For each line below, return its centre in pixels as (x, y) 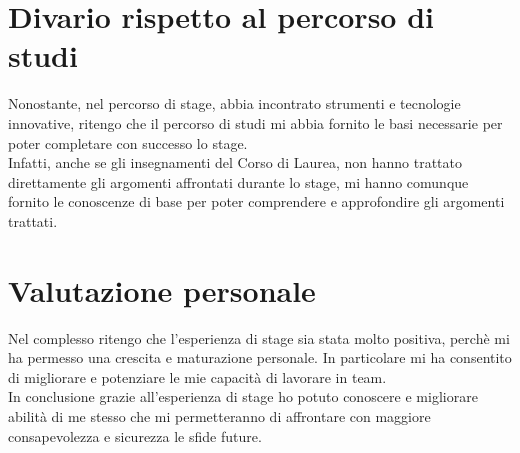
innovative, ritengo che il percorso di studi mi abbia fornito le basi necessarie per (255, 122)
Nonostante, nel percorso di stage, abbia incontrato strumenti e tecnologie (234, 103)
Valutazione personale (162, 289)
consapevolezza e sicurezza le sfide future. (135, 435)
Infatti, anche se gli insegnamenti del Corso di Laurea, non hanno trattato (235, 162)
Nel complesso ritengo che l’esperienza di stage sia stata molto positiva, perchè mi (259, 337)
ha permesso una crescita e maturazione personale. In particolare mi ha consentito (260, 357)
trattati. (33, 220)
